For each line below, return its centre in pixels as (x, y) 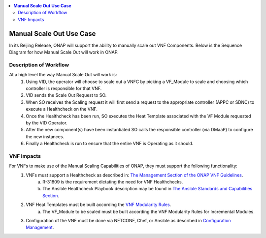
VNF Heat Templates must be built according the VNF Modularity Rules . (99, 205)
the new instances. (45, 136)
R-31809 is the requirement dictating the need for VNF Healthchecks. (113, 182)
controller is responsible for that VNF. (64, 88)
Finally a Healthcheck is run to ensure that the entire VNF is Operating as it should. (110, 144)
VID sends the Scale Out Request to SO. (66, 95)
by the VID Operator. (47, 122)
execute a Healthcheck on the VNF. (62, 109)
